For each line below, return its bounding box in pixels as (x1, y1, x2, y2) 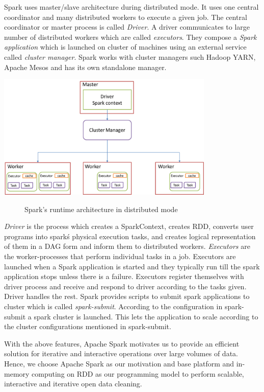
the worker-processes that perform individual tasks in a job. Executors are (4, 250, 236, 261)
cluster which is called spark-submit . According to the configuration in (4, 301, 223, 311)
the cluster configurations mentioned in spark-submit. (4, 321, 171, 332)
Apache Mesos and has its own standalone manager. (4, 61, 167, 72)
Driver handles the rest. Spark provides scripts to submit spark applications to (4, 291, 250, 302)
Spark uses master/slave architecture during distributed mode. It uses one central (4, 2, 259, 12)
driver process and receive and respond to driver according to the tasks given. (4, 281, 247, 291)
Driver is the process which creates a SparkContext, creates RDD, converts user (4, 221, 254, 232)
